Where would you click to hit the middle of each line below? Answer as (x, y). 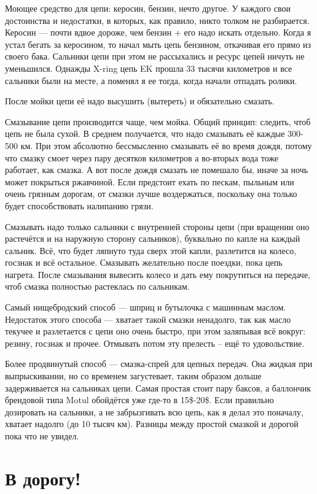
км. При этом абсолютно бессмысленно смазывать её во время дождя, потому (166, 145)
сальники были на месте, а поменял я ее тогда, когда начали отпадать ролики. (151, 80)
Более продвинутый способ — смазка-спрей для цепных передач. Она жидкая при (159, 364)
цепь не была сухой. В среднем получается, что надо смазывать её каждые (145, 133)
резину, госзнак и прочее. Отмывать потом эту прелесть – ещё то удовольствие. (155, 343)
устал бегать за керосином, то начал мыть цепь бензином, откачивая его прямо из (158, 44)
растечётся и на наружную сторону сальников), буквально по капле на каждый (153, 238)
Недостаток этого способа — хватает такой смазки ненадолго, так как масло (148, 319)
